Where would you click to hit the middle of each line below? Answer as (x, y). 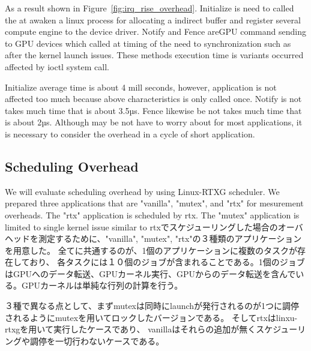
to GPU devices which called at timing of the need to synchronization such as (148, 43)
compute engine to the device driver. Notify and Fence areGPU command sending (155, 31)
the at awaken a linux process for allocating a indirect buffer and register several (153, 19)
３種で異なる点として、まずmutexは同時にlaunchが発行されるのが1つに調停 (152, 306)
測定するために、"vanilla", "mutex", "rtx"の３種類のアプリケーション (170, 238)
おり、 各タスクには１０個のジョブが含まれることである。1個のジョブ (167, 262)
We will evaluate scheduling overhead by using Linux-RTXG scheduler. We (142, 191)
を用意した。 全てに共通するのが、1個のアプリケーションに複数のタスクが (151, 250)
